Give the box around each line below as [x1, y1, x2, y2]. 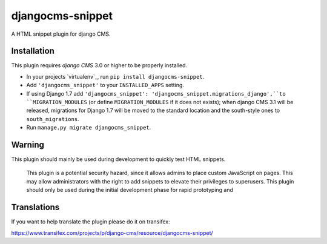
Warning [11, 140, 45, 150]
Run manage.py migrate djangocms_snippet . [26, 124, 151, 131]
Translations [11, 202, 60, 213]
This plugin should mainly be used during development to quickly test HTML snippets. [11, 156, 226, 163]
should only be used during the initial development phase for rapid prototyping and [26, 186, 233, 194]
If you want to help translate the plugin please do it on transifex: [11, 218, 170, 225]
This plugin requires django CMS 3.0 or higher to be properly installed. [11, 62, 188, 69]
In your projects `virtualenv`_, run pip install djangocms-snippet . [26, 73, 205, 80]
